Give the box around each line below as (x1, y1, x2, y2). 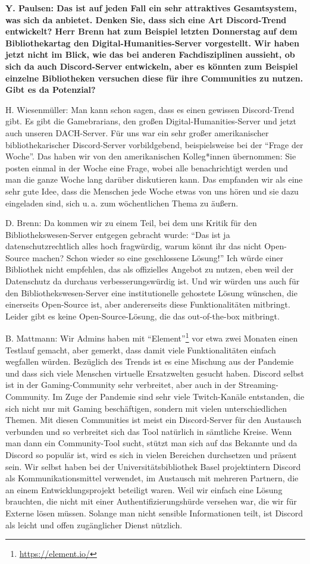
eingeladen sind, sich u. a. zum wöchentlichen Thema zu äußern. (5, 196, 239, 209)
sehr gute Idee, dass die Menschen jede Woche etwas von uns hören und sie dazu (5, 184, 299, 197)
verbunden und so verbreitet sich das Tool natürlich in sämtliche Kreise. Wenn (5, 425, 292, 437)
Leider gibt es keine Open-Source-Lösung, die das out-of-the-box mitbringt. (5, 309, 280, 322)
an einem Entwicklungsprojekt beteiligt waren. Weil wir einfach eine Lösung (5, 483, 283, 496)
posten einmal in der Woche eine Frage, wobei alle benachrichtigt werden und (5, 161, 288, 174)
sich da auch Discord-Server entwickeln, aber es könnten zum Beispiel (5, 59, 298, 72)
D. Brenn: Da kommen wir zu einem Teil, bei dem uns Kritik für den (5, 217, 257, 229)
